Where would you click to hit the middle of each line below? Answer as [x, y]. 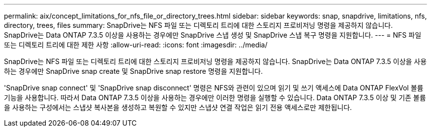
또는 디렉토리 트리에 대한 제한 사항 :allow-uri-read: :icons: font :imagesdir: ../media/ [136, 45]
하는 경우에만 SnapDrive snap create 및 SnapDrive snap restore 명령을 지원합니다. [133, 71]
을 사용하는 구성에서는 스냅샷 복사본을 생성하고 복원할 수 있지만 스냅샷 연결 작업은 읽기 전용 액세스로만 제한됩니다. [178, 107]
